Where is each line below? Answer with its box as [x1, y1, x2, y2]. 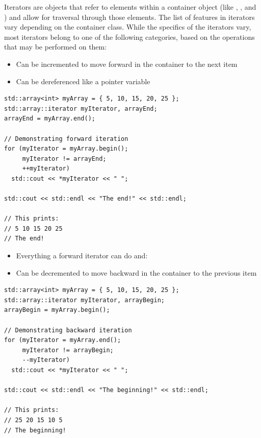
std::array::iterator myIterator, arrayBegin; [4, 296, 165, 304]
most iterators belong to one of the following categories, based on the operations [4, 31, 255, 42]
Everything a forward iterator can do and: [16, 250, 148, 261]
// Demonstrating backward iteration [4, 326, 132, 334]
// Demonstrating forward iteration [4, 135, 128, 142]
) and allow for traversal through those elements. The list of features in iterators [4, 11, 255, 22]
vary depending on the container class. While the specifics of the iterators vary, [4, 21, 251, 32]
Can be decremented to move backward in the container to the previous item [16, 267, 257, 278]
